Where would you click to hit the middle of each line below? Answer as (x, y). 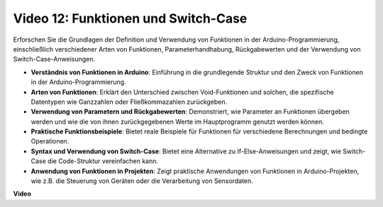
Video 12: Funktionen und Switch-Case (130, 18)
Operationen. (50, 141)
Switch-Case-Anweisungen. (54, 59)
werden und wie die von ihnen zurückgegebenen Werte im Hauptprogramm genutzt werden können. (177, 122)
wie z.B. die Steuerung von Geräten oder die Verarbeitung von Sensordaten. (142, 181)
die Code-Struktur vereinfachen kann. (103, 161)
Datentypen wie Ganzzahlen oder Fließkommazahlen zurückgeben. (129, 102)
